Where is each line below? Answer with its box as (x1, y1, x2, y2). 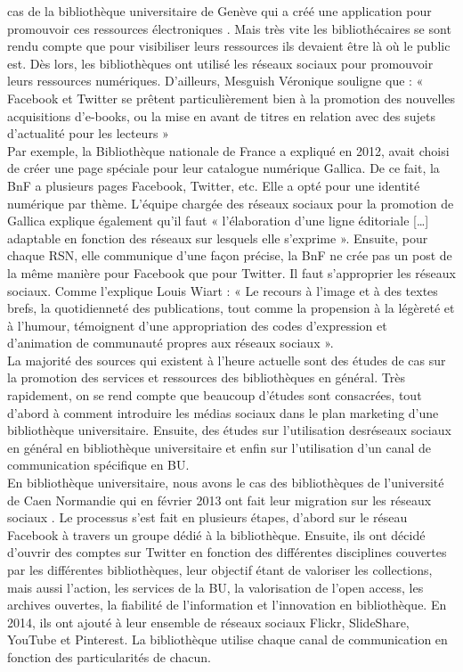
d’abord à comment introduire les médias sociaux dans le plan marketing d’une (7, 403, 439, 422)
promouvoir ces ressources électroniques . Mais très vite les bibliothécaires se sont (7, 19, 451, 37)
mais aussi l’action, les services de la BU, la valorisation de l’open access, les (7, 578, 424, 596)
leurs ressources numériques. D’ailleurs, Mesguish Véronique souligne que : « (7, 71, 424, 90)
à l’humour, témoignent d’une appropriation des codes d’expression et (7, 316, 387, 334)
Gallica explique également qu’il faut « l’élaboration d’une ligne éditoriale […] (7, 211, 429, 230)
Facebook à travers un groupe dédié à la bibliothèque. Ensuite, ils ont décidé (7, 525, 426, 544)
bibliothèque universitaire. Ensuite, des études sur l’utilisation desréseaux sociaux (7, 421, 451, 439)
